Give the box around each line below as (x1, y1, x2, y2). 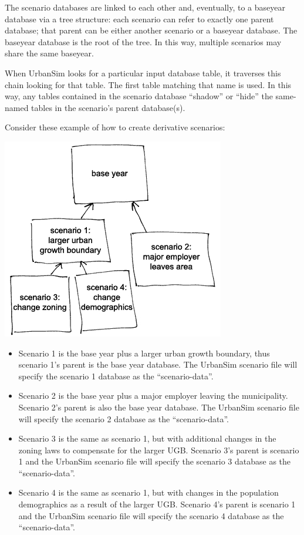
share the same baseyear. (5, 47, 94, 59)
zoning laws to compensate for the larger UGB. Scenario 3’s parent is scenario (18, 443, 299, 456)
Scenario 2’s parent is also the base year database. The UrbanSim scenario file (18, 401, 299, 413)
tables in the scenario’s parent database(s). (31, 101, 185, 113)
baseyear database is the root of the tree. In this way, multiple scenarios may (5, 35, 282, 48)
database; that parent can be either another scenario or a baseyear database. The (5, 24, 298, 36)
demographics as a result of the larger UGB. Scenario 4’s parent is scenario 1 (18, 498, 296, 510)
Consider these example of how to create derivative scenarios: (5, 121, 225, 133)
